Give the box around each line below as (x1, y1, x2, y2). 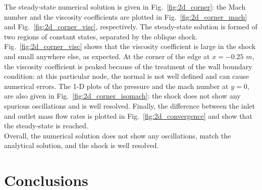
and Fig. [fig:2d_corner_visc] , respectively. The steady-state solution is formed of (4, 21, 257, 32)
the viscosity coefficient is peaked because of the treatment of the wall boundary (4, 61, 252, 71)
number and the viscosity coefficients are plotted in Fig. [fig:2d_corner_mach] (4, 11, 247, 22)
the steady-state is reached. (4, 120, 88, 131)
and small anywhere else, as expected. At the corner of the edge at (4, 51, 210, 61)
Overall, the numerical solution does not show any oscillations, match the (4, 130, 231, 140)
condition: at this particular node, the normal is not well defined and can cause (4, 71, 249, 81)
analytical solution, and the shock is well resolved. (4, 140, 159, 151)
